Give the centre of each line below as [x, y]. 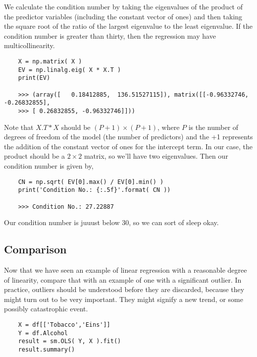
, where [169, 127]
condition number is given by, [49, 165]
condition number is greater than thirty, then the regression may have [110, 35]
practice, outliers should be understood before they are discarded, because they [124, 289]
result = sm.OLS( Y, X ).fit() [70, 341]
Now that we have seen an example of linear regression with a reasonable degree [126, 269]
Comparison [35, 249]
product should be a [35, 156]
